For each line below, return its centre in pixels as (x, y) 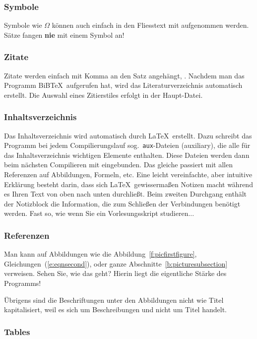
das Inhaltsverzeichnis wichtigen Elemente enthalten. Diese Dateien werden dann (127, 155)
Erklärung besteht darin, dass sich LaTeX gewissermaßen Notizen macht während (128, 184)
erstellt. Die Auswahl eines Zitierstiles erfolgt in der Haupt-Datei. (103, 95)
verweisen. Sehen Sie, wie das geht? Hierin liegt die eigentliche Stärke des (115, 273)
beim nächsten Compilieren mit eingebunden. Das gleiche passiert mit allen (119, 165)
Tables (17, 331)
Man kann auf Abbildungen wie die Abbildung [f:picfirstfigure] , (100, 254)
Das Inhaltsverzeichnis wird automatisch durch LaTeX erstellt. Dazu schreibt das (128, 135)
